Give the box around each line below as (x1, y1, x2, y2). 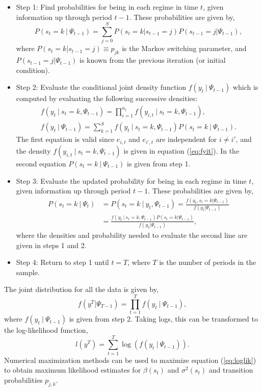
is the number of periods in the (159, 257, 256, 267)
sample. (16, 266, 40, 277)
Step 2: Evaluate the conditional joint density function (16, 82, 187, 92)
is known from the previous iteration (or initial (80, 55, 226, 65)
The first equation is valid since (16, 134, 115, 144)
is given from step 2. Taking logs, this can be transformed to (69, 313, 258, 324)
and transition (208, 364, 253, 375)
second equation (16, 158, 66, 168)
